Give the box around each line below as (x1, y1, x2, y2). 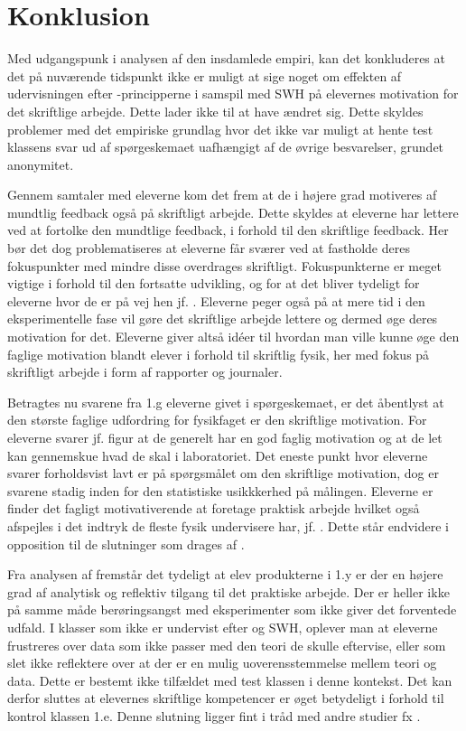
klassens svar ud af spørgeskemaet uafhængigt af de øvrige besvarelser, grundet (7, 137, 444, 156)
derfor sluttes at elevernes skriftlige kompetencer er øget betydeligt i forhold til (7, 689, 444, 708)
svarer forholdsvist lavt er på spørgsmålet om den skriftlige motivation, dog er (7, 464, 439, 483)
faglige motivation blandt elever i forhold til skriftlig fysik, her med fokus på (7, 344, 430, 363)
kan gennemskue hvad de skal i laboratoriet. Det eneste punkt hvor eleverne (7, 445, 428, 464)
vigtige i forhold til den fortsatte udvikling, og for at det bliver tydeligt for (7, 274, 420, 293)
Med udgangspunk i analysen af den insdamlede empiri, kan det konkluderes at (7, 49, 445, 68)
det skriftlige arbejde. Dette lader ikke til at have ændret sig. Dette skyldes (7, 101, 424, 120)
